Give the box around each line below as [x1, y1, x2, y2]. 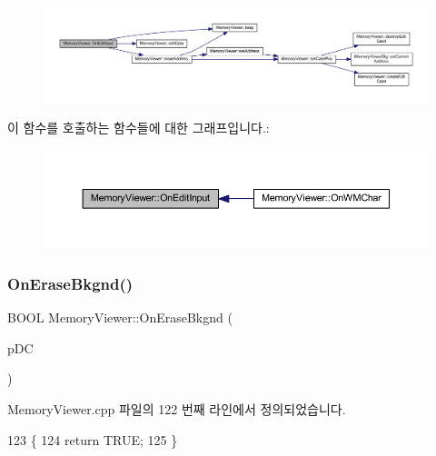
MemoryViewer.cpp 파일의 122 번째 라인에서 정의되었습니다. [7, 399, 346, 418]
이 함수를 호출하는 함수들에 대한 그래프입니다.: [7, 118, 270, 137]
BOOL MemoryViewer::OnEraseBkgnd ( [7, 308, 233, 327]
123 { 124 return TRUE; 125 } [7, 430, 178, 449]
